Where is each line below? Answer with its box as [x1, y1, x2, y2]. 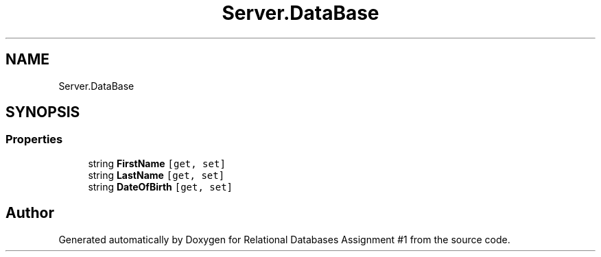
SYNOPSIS [5, 103, 80, 121]
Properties [5, 132, 63, 147]
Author [5, 204, 54, 222]
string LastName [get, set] [88, 169, 225, 181]
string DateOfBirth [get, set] [88, 180, 233, 193]
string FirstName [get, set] [88, 157, 226, 169]
